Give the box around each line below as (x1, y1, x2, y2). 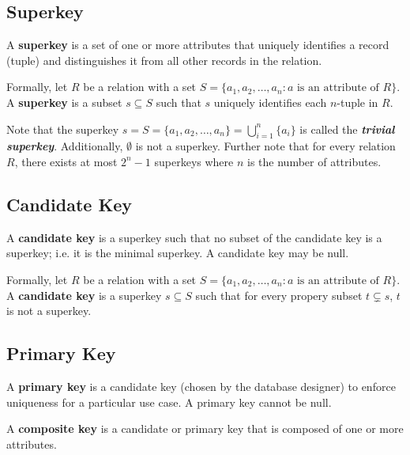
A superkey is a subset (6, 93, 122, 110)
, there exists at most (14, 153, 118, 169)
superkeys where (154, 153, 234, 169)
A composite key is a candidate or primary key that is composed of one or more (6, 420, 404, 437)
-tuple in (337, 93, 378, 110)
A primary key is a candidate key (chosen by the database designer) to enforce (6, 377, 396, 394)
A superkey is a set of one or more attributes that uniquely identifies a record (6, 36, 389, 53)
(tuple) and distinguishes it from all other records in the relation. (6, 51, 322, 68)
